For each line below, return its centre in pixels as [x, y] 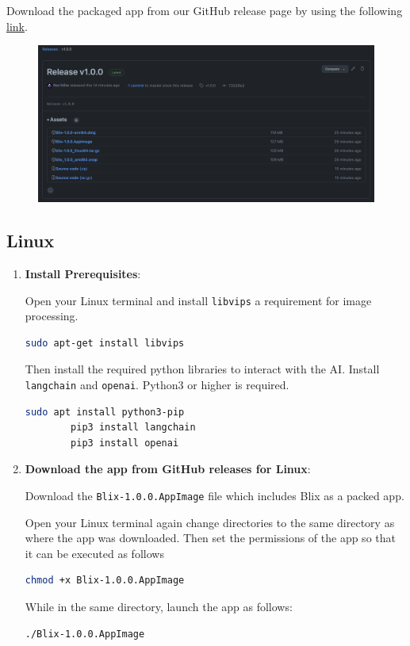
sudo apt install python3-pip [105, 412]
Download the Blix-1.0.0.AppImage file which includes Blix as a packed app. [215, 495]
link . [17, 26]
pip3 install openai [125, 443]
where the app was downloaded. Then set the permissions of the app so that [210, 538]
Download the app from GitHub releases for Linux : [168, 469]
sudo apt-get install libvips [105, 343]
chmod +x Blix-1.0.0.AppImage [105, 581]
